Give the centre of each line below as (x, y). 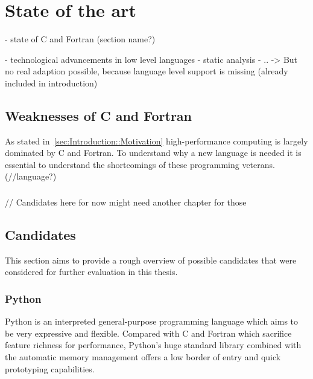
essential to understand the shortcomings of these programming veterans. (140, 164)
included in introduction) (51, 83)
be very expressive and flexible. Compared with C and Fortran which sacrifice (148, 333)
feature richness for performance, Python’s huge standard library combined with (153, 345)
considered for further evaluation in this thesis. (91, 272)
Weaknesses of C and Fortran (99, 115)
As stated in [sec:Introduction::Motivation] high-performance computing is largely (156, 141)
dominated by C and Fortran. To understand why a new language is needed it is (153, 153)
